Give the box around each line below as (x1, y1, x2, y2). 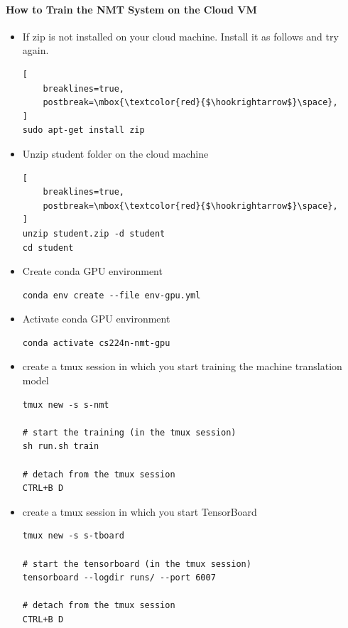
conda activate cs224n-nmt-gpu (22, 337, 170, 348)
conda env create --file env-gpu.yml (22, 290, 201, 301)
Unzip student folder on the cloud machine (22, 146, 209, 161)
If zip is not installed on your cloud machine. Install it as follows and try (22, 28, 339, 43)
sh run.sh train (22, 441, 99, 452)
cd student (22, 242, 74, 253)
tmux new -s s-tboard (22, 531, 124, 541)
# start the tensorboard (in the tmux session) (22, 558, 251, 569)
